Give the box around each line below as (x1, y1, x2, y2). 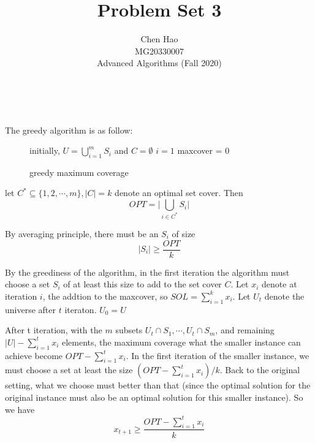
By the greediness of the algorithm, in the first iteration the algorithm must (5, 265, 290, 278)
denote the (264, 289, 305, 302)
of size (172, 227, 195, 240)
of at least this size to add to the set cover (63, 278, 222, 290)
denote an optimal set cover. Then (115, 186, 243, 199)
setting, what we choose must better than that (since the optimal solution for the (5, 379, 311, 392)
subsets (115, 324, 143, 336)
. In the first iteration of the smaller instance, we (126, 349, 309, 362)
